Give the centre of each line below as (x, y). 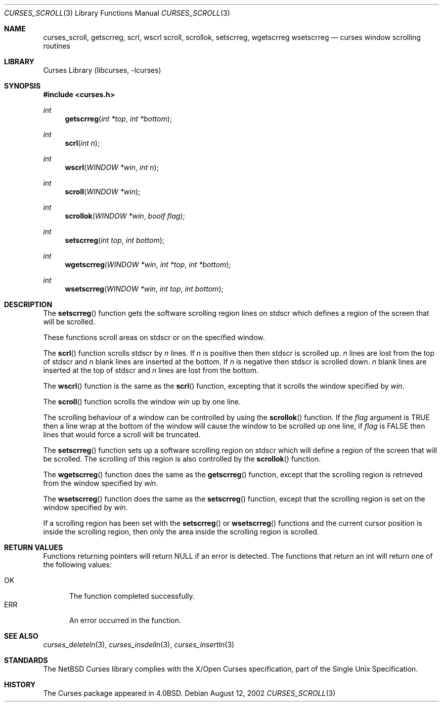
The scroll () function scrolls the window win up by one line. (142, 402)
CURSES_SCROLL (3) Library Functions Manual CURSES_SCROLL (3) (117, 13)
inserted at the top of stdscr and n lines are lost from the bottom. (151, 370)
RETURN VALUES (34, 547)
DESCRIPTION (28, 304)
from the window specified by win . (101, 483)
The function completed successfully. (132, 596)
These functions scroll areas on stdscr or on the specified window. (154, 337)
